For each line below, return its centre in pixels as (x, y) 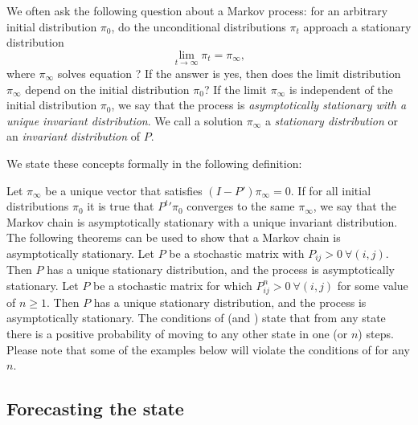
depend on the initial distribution (107, 89)
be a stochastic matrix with (237, 253)
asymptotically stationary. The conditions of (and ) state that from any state (196, 318)
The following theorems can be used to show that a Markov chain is (174, 237)
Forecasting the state (95, 409)
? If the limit (236, 89)
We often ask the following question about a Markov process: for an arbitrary (197, 10)
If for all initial (334, 190)
